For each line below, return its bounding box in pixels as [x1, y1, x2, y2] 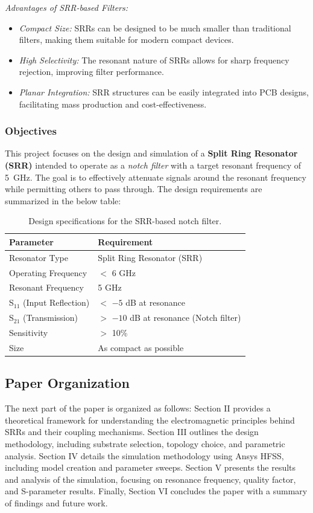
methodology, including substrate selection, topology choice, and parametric [5, 437, 285, 450]
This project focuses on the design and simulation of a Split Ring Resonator [5, 147, 298, 160]
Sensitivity [9, 326, 48, 338]
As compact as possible [98, 341, 184, 353]
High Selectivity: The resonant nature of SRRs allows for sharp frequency [19, 53, 289, 66]
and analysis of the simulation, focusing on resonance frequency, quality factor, [5, 473, 296, 485]
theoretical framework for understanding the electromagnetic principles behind [5, 413, 295, 426]
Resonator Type [9, 251, 68, 263]
